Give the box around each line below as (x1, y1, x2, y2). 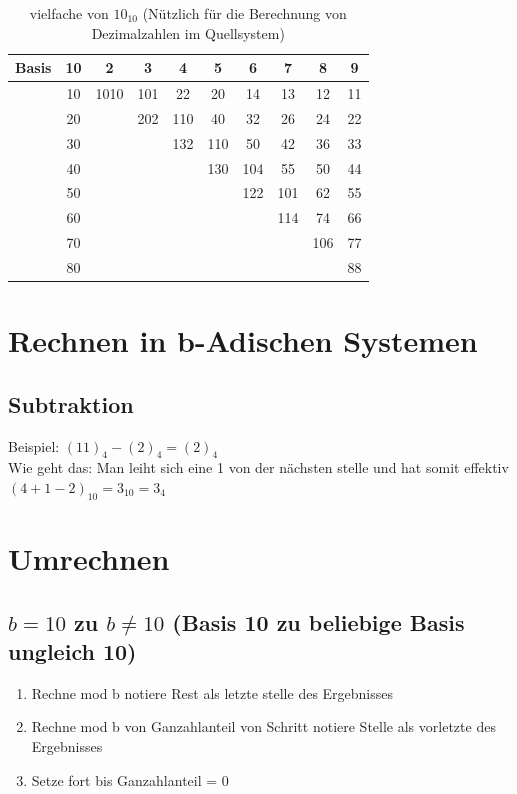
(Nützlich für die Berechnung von (142, 3, 347, 23)
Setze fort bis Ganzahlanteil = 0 (31, 769, 229, 790)
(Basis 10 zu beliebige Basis (172, 606, 465, 637)
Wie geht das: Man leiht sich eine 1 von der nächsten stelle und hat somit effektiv (8, 457, 509, 478)
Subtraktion (8, 388, 134, 419)
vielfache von (29, 3, 109, 23)
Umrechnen (8, 537, 170, 578)
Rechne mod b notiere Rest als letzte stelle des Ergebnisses (31, 682, 394, 703)
